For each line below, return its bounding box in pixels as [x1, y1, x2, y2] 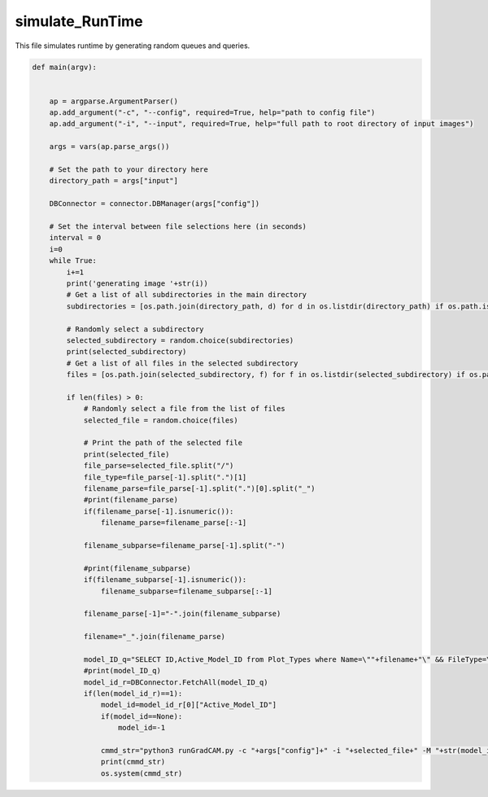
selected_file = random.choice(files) [83, 415, 239, 425]
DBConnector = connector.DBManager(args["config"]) [49, 199, 260, 208]
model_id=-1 [118, 723, 166, 733]
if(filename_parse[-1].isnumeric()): [83, 506, 234, 516]
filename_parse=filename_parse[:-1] [100, 518, 247, 528]
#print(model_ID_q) [83, 666, 162, 676]
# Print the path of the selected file [83, 438, 243, 448]
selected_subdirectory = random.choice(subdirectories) [66, 335, 294, 345]
